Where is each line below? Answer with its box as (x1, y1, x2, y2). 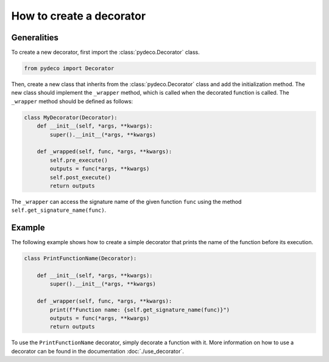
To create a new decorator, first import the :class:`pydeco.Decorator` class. (11, 49, 200, 56)
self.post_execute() (49, 174, 111, 181)
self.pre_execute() (49, 156, 108, 164)
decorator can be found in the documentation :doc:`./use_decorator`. (11, 347, 184, 355)
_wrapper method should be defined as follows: (11, 98, 133, 105)
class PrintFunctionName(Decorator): (24, 255, 137, 262)
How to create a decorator (11, 9, 146, 23)
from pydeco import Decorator (24, 65, 115, 72)
